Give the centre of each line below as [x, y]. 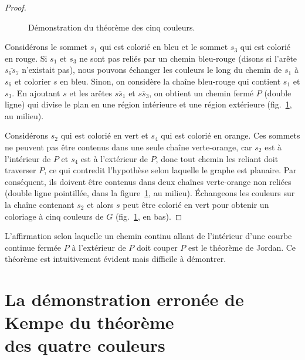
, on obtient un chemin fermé [201, 92]
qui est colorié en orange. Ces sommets [231, 135]
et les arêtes [91, 92]
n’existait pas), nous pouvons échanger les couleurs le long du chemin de [152, 70]
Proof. [16, 7]
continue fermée [33, 247]
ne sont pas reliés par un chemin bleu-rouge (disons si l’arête [188, 58]
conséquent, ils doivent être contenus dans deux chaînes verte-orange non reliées [148, 181]
